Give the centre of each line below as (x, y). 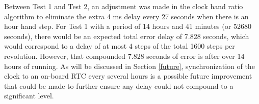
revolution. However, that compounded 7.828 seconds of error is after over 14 (124, 56)
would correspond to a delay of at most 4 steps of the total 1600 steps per (120, 46)
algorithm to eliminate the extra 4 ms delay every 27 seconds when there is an (126, 16)
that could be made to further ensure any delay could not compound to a (119, 85)
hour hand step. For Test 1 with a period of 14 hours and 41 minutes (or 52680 (128, 26)
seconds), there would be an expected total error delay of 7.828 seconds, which (127, 36)
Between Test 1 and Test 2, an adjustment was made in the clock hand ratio (124, 6)
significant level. (29, 96)
